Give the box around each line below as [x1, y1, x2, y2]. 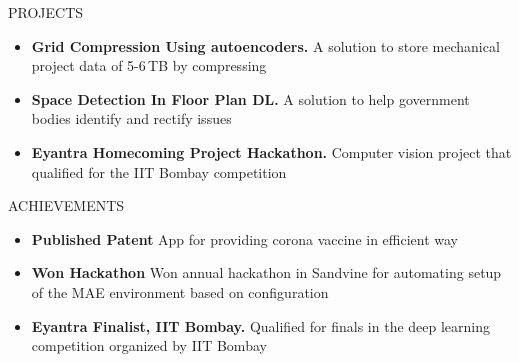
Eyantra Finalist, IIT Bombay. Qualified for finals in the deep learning [31, 315, 491, 336]
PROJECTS [8, 2, 84, 22]
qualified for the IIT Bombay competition [31, 161, 287, 182]
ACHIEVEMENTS [8, 195, 125, 216]
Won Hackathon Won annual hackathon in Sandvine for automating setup [31, 262, 502, 283]
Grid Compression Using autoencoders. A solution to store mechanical [31, 35, 500, 56]
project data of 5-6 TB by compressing [31, 55, 267, 76]
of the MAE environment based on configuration [31, 281, 329, 302]
